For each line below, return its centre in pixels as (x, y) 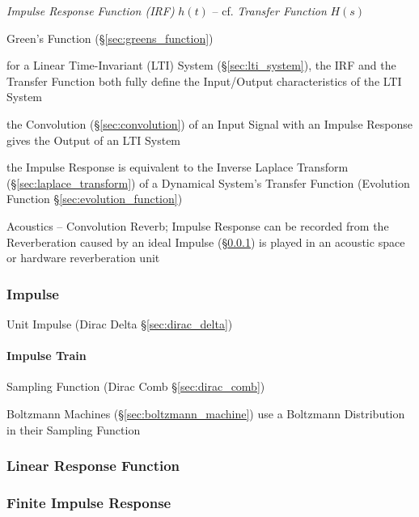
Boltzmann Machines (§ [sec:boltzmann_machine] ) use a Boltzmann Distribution (206, 413)
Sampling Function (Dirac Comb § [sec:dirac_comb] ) (136, 386)
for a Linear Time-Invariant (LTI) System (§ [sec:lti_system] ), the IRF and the (201, 65)
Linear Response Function (93, 466)
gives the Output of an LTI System (94, 140)
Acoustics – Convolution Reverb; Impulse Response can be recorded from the (198, 225)
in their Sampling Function (74, 429)
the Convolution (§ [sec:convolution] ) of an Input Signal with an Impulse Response (209, 123)
